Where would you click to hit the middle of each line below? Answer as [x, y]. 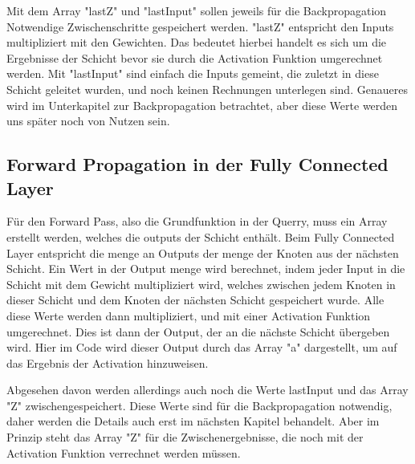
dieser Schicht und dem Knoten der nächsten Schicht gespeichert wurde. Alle [195, 300]
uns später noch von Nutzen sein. [88, 121]
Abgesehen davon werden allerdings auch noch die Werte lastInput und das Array [207, 390]
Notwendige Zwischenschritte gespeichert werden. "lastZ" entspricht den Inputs [200, 26]
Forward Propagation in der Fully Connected [197, 164]
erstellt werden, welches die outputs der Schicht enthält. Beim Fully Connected [201, 236]
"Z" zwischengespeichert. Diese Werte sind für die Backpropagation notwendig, [199, 405]
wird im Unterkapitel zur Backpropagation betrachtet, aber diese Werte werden [202, 105]
